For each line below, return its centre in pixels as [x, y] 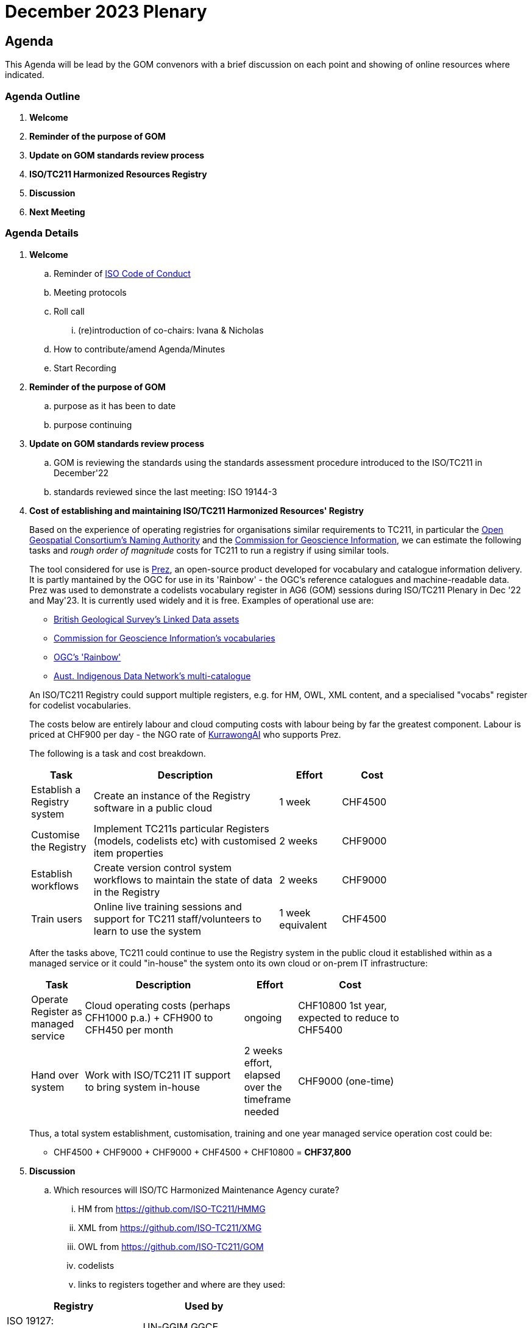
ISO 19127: [30, 1320]
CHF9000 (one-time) [346, 1081]
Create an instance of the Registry [172, 795]
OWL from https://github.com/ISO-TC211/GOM [171, 1246]
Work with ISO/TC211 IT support [158, 1075]
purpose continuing [93, 424]
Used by [204, 1306]
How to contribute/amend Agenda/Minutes [140, 349]
